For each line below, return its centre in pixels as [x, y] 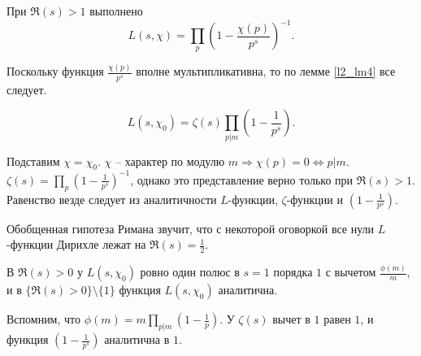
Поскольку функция [55, 71]
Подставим [33, 161]
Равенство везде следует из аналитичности [112, 199]
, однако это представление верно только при [242, 179]
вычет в [291, 319]
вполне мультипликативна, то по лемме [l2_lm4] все [266, 71]
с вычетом [351, 272]
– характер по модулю [170, 161]
